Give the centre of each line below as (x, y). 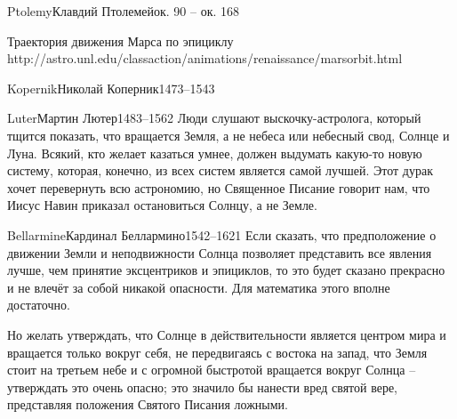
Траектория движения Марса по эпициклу (120, 40)
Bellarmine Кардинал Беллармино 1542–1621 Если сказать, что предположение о (222, 234)
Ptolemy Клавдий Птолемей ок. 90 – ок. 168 (123, 11)
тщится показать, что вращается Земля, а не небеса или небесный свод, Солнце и (228, 135)
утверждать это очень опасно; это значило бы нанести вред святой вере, (203, 387)
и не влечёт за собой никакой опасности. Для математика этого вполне (199, 287)
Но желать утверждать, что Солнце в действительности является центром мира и (227, 334)
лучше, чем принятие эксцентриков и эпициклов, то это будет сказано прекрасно (226, 270)
